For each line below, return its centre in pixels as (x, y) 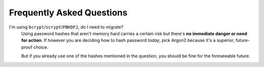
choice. (41, 47)
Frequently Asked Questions (68, 13)
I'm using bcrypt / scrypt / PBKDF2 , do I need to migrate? (66, 27)
